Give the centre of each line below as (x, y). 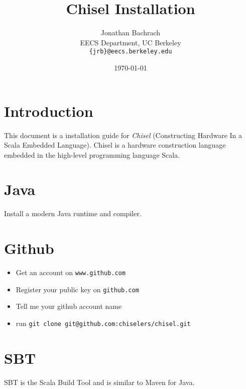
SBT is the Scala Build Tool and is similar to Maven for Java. (99, 382)
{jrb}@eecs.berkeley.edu (131, 52)
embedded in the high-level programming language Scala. (92, 154)
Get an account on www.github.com (71, 272)
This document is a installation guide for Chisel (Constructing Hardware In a (123, 135)
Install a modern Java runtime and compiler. (73, 213)
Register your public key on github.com (77, 289)
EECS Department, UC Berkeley (131, 42)
